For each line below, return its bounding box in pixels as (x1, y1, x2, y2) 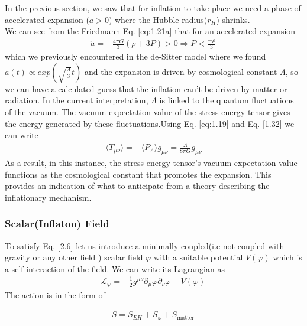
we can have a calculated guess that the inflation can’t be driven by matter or (5, 82, 287, 94)
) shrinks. (216, 13, 250, 25)
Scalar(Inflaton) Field (5, 216, 109, 231)
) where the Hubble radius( (108, 13, 208, 25)
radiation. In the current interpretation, (5, 94, 148, 106)
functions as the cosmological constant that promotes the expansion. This (5, 168, 272, 180)
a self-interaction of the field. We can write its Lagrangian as (5, 262, 225, 275)
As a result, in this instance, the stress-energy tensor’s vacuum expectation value (5, 157, 298, 169)
